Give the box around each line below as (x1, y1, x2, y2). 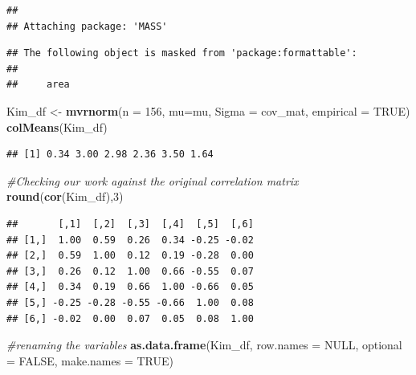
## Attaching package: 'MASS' (6, 20, 168, 32)
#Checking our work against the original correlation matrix (6, 172, 299, 189)
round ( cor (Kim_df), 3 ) (6, 188, 124, 205)
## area (6, 79, 70, 91)
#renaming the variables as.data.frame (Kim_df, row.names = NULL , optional (6, 336, 402, 353)
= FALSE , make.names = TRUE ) (6, 352, 173, 369)
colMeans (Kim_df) (6, 118, 108, 135)
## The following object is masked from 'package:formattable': (6, 47, 357, 59)
